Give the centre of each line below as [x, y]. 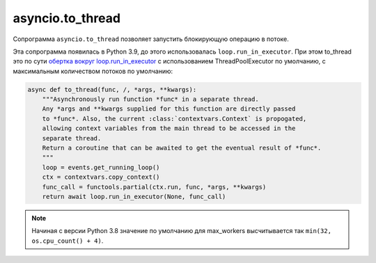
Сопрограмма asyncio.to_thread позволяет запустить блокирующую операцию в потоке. [151, 39]
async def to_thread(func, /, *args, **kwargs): [112, 89]
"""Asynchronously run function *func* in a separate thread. [150, 99]
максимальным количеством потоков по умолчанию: [93, 71]
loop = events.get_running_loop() [101, 167]
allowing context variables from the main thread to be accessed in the [169, 128]
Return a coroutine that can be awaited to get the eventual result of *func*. [182, 148]
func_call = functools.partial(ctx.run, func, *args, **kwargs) [154, 187]
